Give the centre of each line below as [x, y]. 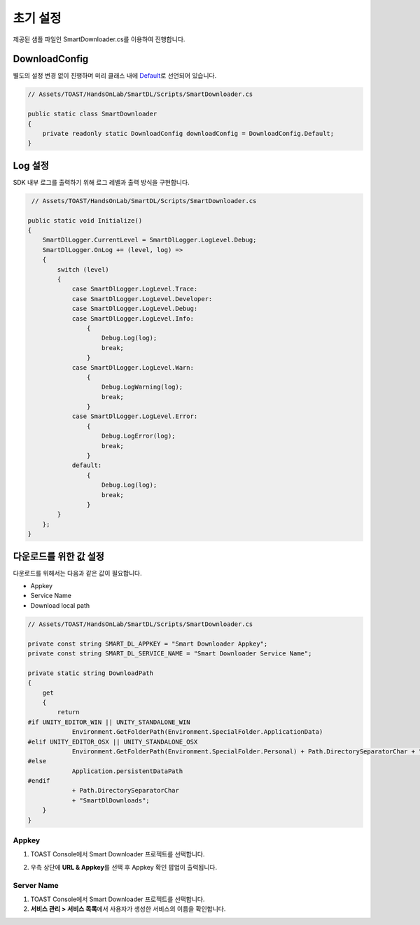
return [68, 712]
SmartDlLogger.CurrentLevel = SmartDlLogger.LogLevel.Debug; [149, 240]
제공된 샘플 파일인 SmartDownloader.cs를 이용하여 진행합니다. [99, 39]
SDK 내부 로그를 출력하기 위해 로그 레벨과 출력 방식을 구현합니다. [101, 182]
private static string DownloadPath [91, 673]
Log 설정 [31, 166]
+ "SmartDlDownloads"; [111, 800]
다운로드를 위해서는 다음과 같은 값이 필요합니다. [78, 573]
